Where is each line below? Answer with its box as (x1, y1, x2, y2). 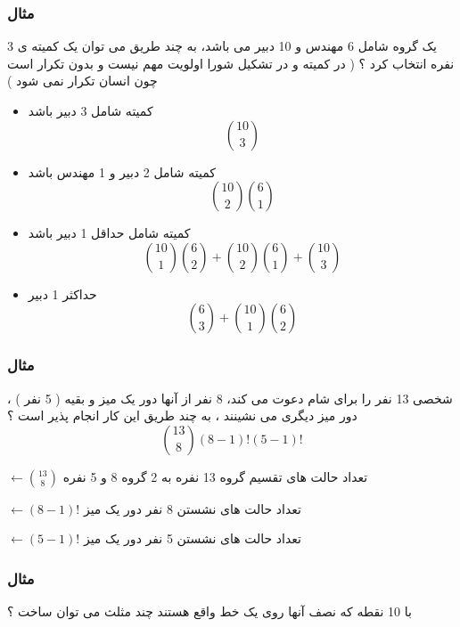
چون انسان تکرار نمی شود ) (7, 71, 158, 90)
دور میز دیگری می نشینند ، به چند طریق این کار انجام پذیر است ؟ (7, 406, 357, 425)
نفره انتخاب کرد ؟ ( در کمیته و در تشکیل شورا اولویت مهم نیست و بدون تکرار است (7, 53, 455, 72)
